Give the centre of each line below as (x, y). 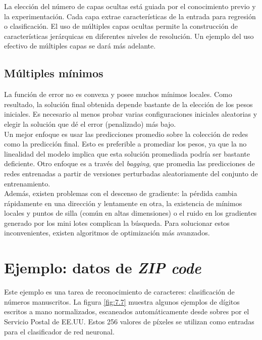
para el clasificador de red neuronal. (59, 331)
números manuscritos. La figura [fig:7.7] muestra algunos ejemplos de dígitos (122, 301)
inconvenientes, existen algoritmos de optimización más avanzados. (107, 233)
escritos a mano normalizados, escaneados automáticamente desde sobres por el (127, 311)
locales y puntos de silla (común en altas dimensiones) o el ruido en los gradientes (130, 213)
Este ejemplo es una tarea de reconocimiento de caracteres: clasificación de (119, 292)
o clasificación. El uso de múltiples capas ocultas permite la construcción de (121, 26)
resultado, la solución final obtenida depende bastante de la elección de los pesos (128, 104)
